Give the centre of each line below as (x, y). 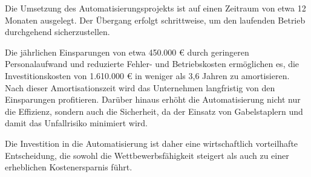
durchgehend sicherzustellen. (57, 32)
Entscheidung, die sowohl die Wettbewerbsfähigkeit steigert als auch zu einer (147, 155)
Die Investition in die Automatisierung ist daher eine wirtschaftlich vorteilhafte (152, 143)
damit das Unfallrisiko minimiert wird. (76, 123)
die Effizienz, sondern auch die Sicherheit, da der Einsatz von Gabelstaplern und (154, 111)
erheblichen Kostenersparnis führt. (69, 167)
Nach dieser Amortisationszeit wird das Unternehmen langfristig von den (140, 87)
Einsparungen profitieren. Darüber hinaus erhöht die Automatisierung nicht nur (153, 99)
